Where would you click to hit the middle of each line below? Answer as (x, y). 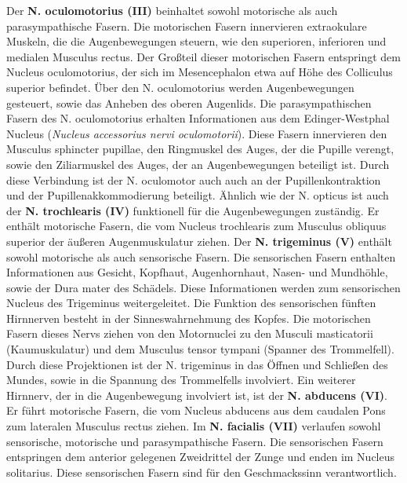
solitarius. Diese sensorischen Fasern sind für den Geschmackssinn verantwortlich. (202, 472)
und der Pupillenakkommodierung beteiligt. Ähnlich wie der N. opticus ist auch (198, 195)
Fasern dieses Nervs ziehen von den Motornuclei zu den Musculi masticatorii (190, 333)
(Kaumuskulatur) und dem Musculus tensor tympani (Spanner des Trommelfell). (200, 349)
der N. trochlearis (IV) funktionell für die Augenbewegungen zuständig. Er (193, 210)
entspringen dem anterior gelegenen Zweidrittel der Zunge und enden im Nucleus (201, 457)
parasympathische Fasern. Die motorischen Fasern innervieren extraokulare (187, 26)
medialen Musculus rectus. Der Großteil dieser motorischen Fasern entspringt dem (203, 56)
